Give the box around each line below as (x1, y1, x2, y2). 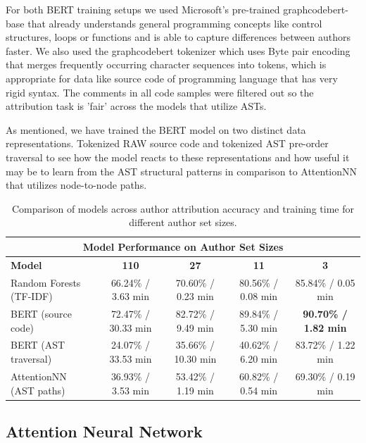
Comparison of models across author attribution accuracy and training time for (12, 201, 354, 216)
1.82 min (303, 320, 347, 335)
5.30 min (240, 320, 278, 335)
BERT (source (11, 306, 72, 321)
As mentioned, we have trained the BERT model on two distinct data (6, 122, 306, 137)
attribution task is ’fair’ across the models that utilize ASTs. (6, 99, 267, 113)
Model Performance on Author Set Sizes (82, 239, 284, 254)
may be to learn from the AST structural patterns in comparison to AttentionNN (6, 163, 358, 178)
